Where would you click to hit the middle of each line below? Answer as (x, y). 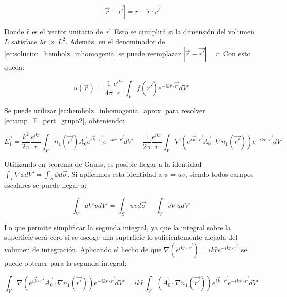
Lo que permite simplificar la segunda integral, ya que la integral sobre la (118, 227)
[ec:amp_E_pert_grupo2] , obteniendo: (64, 120)
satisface (24, 41)
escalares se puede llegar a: (45, 185)
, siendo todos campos (219, 174)
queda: (14, 67)
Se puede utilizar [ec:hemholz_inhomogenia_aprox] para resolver (105, 110)
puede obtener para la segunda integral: (65, 263)
